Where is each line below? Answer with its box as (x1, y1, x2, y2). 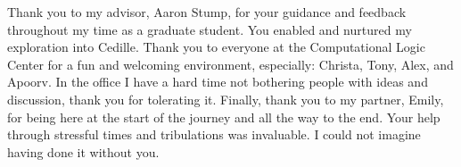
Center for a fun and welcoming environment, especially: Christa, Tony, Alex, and (7, 54, 454, 73)
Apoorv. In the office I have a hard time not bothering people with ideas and (7, 72, 428, 91)
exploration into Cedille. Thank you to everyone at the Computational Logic (7, 38, 425, 56)
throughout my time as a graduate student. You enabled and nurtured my (7, 20, 412, 38)
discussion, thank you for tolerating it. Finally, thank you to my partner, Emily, (7, 89, 444, 108)
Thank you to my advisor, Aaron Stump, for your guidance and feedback (7, 3, 407, 21)
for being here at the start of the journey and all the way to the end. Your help (7, 107, 440, 126)
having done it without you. (7, 142, 160, 161)
